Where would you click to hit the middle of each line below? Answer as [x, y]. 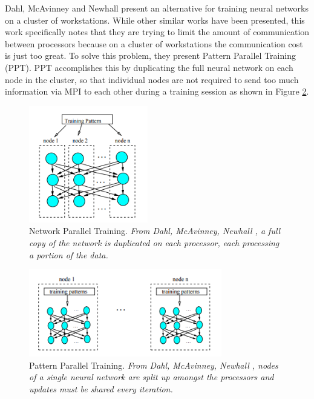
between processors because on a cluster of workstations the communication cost [154, 43]
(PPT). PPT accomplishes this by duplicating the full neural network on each [149, 67]
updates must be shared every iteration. [101, 388]
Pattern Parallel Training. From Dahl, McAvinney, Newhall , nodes [154, 365]
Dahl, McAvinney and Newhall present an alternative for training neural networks [157, 8]
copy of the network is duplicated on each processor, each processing [154, 242]
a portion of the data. [69, 254]
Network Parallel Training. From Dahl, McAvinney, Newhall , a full [155, 231]
